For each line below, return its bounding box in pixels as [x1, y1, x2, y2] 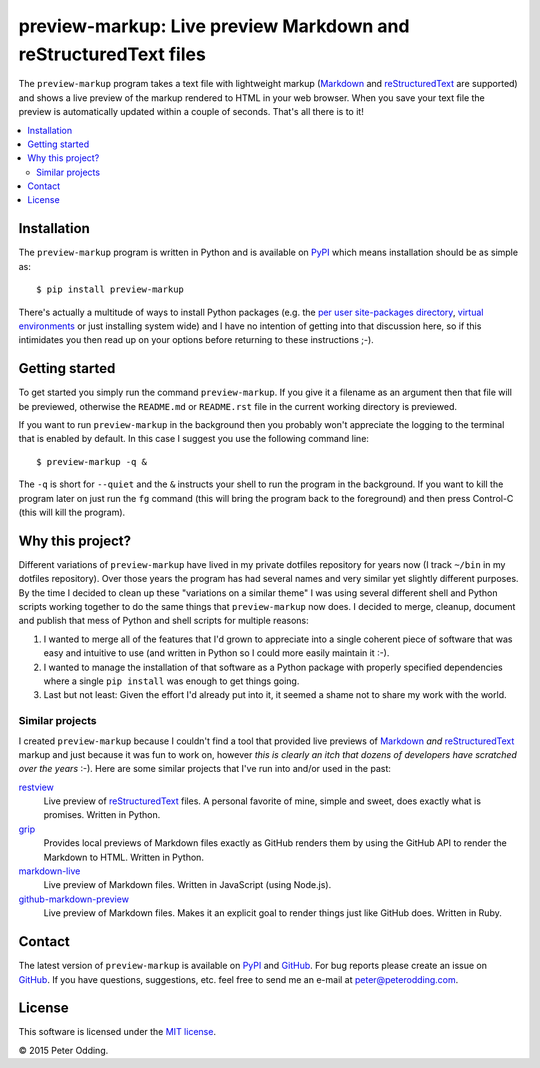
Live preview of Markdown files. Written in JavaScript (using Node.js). [43, 879, 332, 891]
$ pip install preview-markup [36, 284, 185, 295]
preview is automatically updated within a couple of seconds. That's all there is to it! [18, 106, 364, 118]
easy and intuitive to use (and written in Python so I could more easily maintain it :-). [43, 647, 390, 659]
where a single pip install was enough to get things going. [43, 675, 300, 687]
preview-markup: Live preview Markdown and [18, 15, 410, 37]
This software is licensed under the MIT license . [18, 1026, 217, 1038]
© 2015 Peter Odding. [18, 1044, 109, 1056]
